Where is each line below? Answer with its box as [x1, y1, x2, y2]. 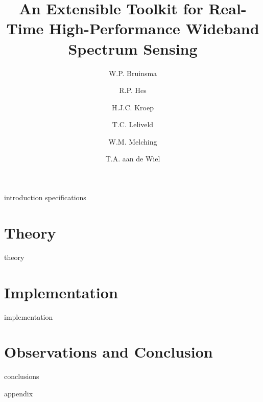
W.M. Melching [108, 136, 157, 147]
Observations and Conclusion [4, 341, 213, 362]
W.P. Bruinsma [108, 67, 157, 78]
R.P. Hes [119, 85, 147, 96]
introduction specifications [4, 192, 86, 203]
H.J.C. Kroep [112, 102, 154, 112]
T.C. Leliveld [112, 119, 154, 130]
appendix [4, 388, 33, 398]
